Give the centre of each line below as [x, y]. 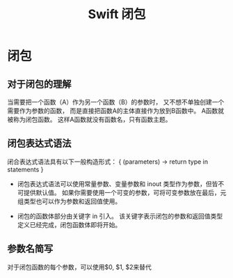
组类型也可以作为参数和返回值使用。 [69, 201]
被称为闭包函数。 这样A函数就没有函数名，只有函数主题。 [89, 119]
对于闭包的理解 [39, 84]
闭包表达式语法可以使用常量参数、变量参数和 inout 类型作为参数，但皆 [118, 184]
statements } [25, 169]
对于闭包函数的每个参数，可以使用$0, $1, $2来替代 [79, 267]
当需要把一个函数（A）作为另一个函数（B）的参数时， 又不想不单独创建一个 [116, 102]
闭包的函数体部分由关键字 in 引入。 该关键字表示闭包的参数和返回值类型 [120, 216]
